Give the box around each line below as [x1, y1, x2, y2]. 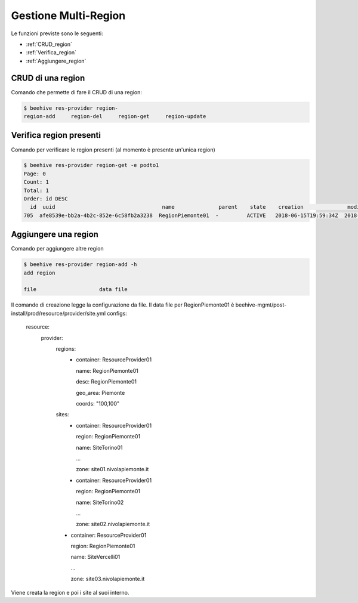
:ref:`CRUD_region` [26, 41, 73, 48]
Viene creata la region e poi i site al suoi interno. [11, 589, 129, 596]
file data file [23, 286, 128, 293]
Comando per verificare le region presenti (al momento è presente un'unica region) [11, 146, 216, 153]
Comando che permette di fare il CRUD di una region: [11, 88, 143, 95]
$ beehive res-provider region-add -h [23, 261, 137, 268]
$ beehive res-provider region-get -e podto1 [23, 162, 159, 169]
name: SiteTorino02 [76, 499, 124, 506]
